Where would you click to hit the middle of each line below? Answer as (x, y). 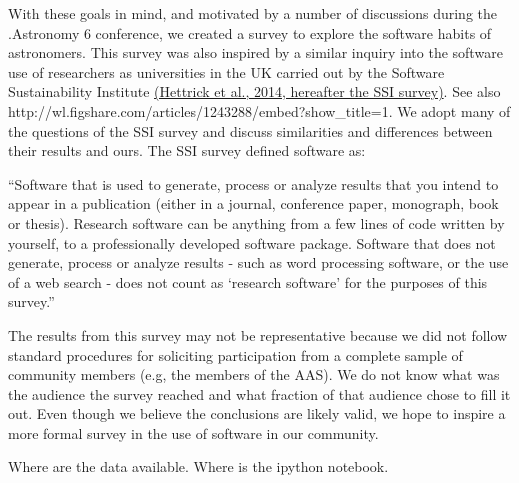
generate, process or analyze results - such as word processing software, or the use (258, 262)
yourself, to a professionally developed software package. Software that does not (252, 242)
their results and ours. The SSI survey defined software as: (187, 150)
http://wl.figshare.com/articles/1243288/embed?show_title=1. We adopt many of (259, 110)
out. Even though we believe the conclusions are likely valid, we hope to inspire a (257, 413)
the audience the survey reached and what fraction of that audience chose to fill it (259, 393)
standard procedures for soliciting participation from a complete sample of (235, 354)
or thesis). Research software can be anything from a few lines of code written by (256, 222)
